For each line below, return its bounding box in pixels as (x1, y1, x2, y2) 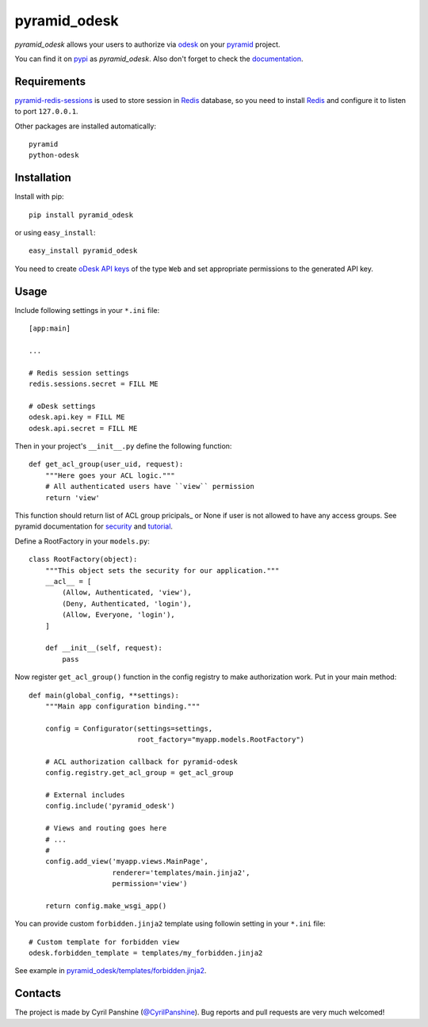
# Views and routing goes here (44, 824, 167, 833)
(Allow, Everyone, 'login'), (62, 610, 176, 620)
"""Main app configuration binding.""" (44, 701, 201, 711)
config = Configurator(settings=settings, (44, 723, 213, 733)
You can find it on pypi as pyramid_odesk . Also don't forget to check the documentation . (14, 54, 304, 63)
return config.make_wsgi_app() (44, 901, 167, 911)
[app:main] (29, 324, 71, 333)
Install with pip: (14, 192, 64, 201)
